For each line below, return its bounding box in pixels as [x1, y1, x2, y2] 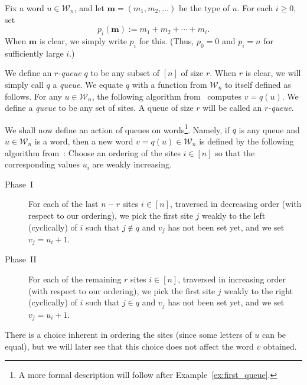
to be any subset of [90, 67, 160, 79]
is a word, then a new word [34, 135, 133, 147]
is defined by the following [199, 135, 294, 147]
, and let [74, 2, 104, 14]
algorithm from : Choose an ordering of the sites [5, 146, 181, 159]
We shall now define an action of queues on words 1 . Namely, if [5, 121, 230, 136]
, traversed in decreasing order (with [169, 198, 302, 210]
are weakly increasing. [92, 158, 172, 170]
